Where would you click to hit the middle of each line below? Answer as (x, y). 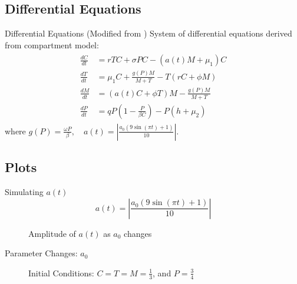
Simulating (24, 192)
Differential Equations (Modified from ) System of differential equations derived (148, 33)
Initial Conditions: (61, 273)
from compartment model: (52, 44)
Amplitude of (52, 233)
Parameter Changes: (41, 253)
